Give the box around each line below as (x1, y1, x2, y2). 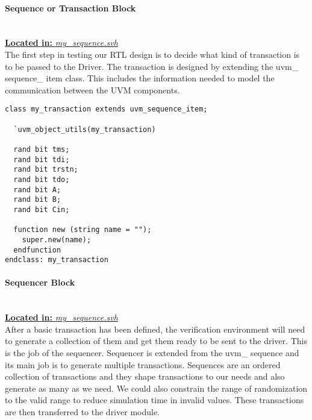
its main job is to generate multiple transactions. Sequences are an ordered (5, 358, 281, 371)
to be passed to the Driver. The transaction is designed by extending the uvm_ (5, 60, 299, 72)
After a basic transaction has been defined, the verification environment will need (5, 322, 305, 335)
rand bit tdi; (13, 155, 70, 164)
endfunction (13, 245, 61, 254)
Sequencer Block (5, 276, 75, 289)
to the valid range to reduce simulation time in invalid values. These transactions (5, 393, 304, 406)
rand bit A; (13, 185, 61, 194)
